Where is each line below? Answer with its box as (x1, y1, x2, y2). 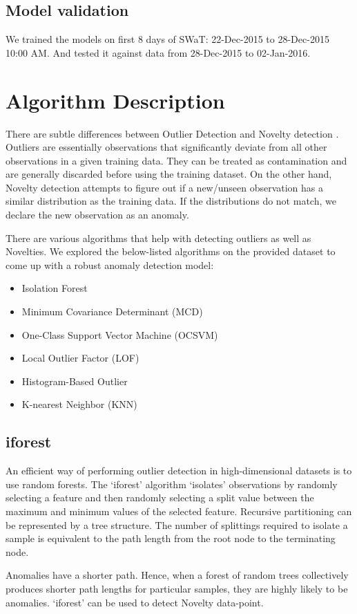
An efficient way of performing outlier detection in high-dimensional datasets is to (6, 463, 352, 478)
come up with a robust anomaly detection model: (6, 257, 214, 272)
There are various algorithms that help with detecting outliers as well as (6, 230, 311, 245)
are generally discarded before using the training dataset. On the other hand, (6, 167, 332, 181)
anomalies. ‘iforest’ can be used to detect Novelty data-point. (6, 595, 264, 609)
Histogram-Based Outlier (21, 373, 128, 388)
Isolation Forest (21, 281, 88, 295)
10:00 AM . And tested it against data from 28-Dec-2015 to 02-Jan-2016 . (6, 45, 311, 59)
